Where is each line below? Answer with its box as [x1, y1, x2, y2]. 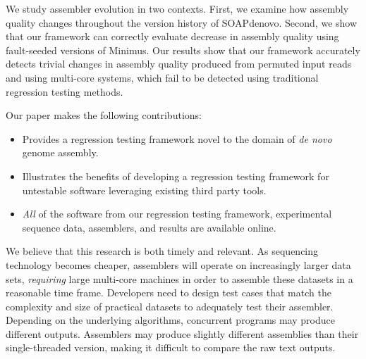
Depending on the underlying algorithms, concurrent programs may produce [6, 313, 335, 327]
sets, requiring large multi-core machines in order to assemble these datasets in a [6, 271, 353, 286]
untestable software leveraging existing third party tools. [22, 182, 267, 197]
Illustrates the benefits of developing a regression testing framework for [22, 168, 329, 183]
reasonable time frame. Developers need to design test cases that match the [6, 285, 331, 300]
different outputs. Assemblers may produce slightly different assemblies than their [6, 326, 359, 341]
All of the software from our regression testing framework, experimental [22, 206, 332, 221]
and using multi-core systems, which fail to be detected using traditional [6, 70, 319, 84]
